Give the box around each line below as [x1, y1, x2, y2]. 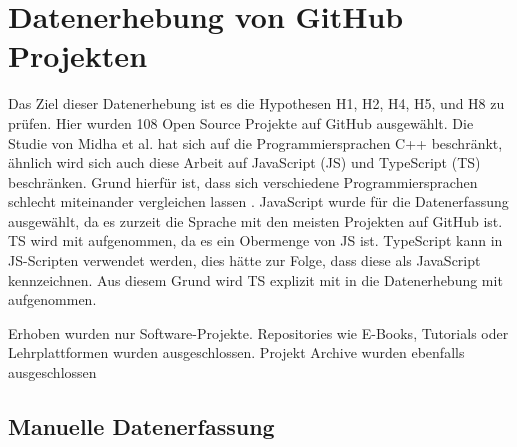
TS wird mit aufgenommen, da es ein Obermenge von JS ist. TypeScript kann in [8, 230, 503, 251]
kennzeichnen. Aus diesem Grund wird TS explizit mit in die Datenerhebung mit [8, 269, 503, 290]
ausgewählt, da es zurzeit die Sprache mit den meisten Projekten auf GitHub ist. [8, 210, 503, 231]
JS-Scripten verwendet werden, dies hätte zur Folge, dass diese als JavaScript [8, 250, 481, 271]
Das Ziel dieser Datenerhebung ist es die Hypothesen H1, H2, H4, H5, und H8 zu [8, 93, 505, 114]
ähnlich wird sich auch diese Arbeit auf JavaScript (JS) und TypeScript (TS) [8, 152, 481, 173]
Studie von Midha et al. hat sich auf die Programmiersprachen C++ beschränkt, [8, 132, 503, 153]
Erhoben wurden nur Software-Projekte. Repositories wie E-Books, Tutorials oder [8, 322, 509, 343]
